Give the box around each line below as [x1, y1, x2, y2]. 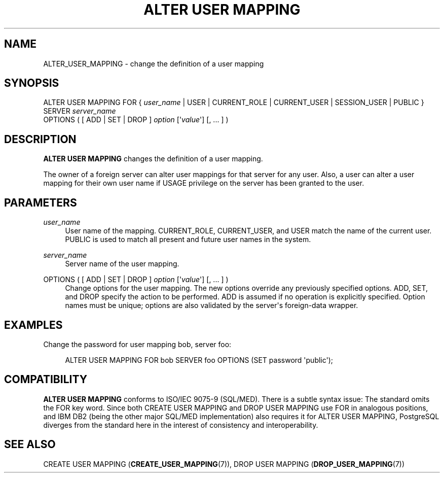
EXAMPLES [4, 318, 63, 331]
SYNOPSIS [4, 77, 59, 90]
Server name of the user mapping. [65, 259, 179, 268]
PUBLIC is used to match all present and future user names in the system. [65, 235, 311, 244]
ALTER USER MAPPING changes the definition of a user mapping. [43, 154, 263, 163]
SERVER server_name [43, 107, 116, 116]
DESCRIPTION [4, 132, 77, 146]
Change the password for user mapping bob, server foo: [43, 339, 232, 349]
